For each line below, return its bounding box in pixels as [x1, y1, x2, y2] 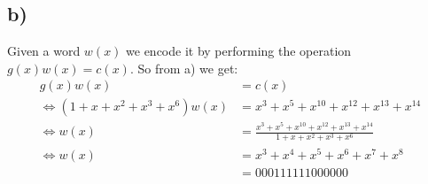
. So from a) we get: [129, 58, 238, 77]
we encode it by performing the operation [126, 42, 352, 60]
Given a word [7, 42, 81, 60]
